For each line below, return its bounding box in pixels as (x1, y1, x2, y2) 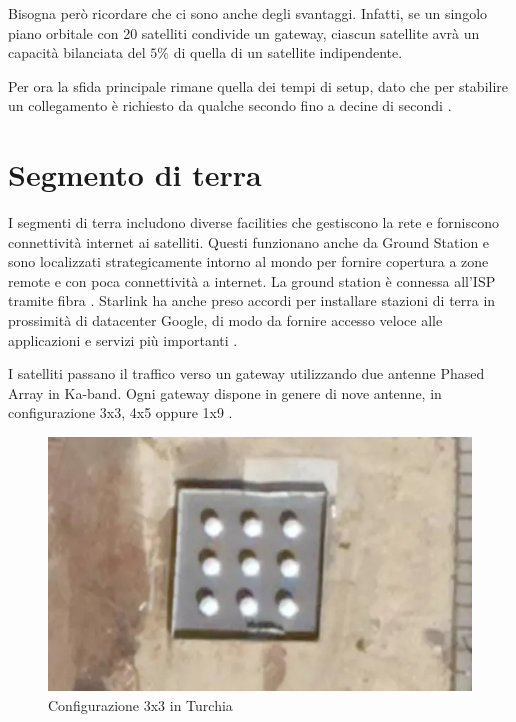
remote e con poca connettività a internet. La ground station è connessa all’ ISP (8, 270, 496, 291)
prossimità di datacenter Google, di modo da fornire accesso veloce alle (8, 310, 443, 331)
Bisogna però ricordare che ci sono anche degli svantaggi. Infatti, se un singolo (8, 3, 488, 23)
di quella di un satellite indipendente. (173, 42, 403, 63)
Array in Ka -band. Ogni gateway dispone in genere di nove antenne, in (8, 382, 442, 403)
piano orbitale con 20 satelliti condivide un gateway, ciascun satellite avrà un (8, 22, 480, 43)
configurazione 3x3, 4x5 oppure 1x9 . (8, 402, 233, 423)
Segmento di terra (8, 154, 262, 195)
